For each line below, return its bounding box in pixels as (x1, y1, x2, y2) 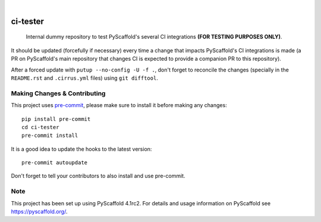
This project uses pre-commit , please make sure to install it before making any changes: (11, 102, 227, 109)
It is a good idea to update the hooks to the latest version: (11, 145, 152, 152)
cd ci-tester (21, 124, 59, 130)
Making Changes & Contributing (11, 89, 106, 98)
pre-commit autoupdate (21, 160, 88, 166)
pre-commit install (21, 132, 78, 139)
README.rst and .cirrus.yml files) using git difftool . (11, 74, 159, 82)
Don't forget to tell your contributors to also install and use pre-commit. (11, 173, 185, 180)
